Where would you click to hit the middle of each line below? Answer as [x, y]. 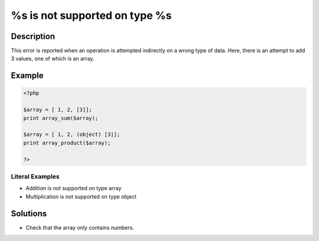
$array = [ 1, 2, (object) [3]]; [72, 135]
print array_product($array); [67, 143]
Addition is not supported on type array [74, 188]
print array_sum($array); [61, 118]
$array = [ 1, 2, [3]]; [58, 110]
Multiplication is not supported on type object [81, 196]
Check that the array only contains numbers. [80, 227]
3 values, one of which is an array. [53, 58]
